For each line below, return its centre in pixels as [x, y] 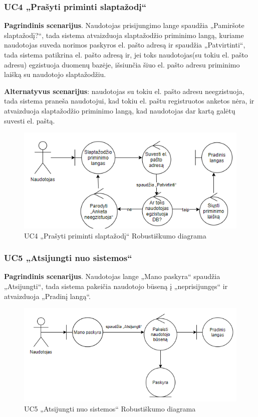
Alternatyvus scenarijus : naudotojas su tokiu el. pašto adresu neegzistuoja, [124, 91]
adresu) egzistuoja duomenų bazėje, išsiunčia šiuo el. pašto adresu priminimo [122, 64]
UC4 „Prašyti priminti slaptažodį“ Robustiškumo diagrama [115, 235]
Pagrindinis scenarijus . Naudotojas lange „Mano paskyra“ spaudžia [112, 276]
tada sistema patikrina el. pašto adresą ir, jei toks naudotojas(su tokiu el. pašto [126, 54]
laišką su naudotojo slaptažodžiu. [55, 74]
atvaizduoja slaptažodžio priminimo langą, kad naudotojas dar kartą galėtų [120, 110]
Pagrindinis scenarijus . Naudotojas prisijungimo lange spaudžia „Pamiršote [124, 25]
